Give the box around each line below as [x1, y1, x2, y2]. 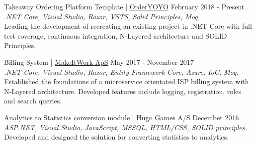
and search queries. [4, 96, 62, 106]
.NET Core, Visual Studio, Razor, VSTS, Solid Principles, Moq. [4, 11, 200, 21]
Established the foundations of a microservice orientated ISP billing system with [4, 76, 249, 87]
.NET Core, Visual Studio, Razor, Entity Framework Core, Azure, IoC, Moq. [4, 66, 239, 77]
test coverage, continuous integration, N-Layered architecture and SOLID [4, 30, 227, 41]
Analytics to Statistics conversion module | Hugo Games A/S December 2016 [4, 112, 239, 122]
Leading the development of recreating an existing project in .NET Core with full [4, 21, 252, 31]
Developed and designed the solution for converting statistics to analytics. [4, 132, 229, 142]
